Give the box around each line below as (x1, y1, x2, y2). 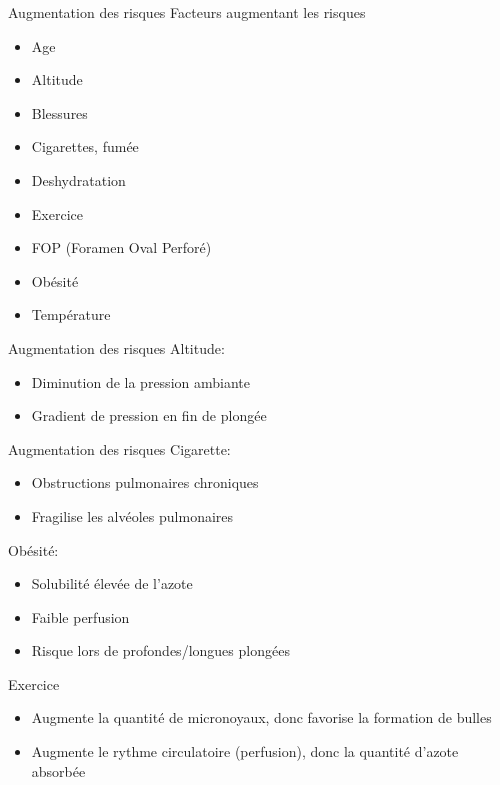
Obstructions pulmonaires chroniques (31, 472, 259, 493)
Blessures (31, 102, 88, 123)
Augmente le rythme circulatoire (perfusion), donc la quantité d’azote (31, 741, 459, 762)
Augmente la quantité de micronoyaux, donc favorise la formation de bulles (31, 707, 492, 728)
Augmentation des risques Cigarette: (8, 438, 231, 459)
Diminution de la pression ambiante (31, 371, 250, 392)
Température (31, 304, 111, 325)
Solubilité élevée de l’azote (31, 573, 193, 594)
